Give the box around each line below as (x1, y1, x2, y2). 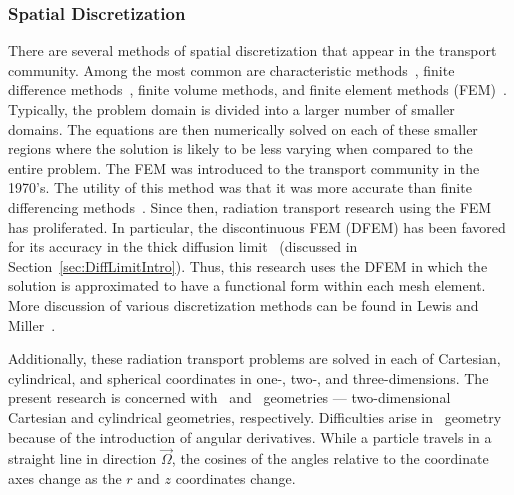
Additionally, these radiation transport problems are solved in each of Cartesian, (8, 348, 501, 369)
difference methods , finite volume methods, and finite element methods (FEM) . (8, 79, 507, 100)
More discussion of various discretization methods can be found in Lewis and (8, 294, 479, 315)
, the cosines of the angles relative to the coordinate (171, 448, 489, 469)
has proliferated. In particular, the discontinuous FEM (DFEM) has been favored (8, 216, 506, 237)
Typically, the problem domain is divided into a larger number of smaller (8, 99, 455, 119)
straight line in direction (8, 448, 157, 469)
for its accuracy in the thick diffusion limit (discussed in (8, 236, 358, 257)
